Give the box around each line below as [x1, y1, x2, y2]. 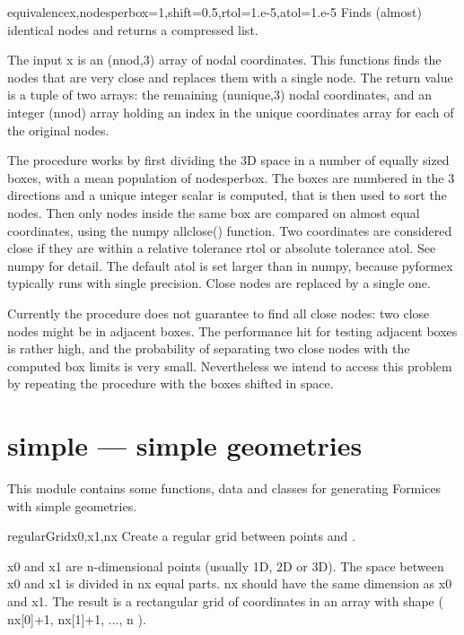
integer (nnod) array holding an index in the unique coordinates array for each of [7, 102, 454, 121]
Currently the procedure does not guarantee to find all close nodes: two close [7, 303, 430, 322]
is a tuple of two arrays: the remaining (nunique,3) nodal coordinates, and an [7, 85, 432, 104]
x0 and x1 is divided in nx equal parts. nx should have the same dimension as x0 [7, 574, 452, 593]
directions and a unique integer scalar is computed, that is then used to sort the [7, 186, 447, 204]
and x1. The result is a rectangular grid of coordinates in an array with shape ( [7, 591, 443, 610]
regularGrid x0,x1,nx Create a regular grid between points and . [7, 526, 355, 545]
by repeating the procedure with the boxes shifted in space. [7, 374, 334, 393]
